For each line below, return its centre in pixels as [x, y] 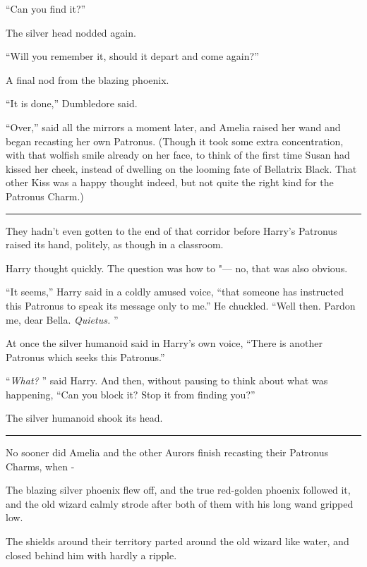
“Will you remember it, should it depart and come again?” [132, 56]
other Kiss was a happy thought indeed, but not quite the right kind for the [170, 182]
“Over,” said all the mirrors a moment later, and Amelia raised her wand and [173, 127]
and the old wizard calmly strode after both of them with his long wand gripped [180, 503]
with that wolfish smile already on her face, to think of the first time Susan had [178, 155]
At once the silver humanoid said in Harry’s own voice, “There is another [164, 343]
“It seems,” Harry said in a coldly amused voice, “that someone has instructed [175, 292]
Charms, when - [40, 466]
